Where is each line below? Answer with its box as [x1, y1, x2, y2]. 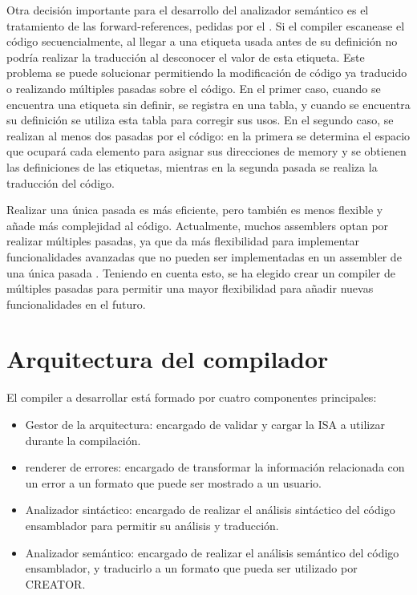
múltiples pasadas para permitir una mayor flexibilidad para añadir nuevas [6, 280, 374, 297]
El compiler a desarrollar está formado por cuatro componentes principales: [6, 389, 377, 406]
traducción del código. [6, 174, 115, 191]
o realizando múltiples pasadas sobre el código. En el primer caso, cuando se [6, 79, 381, 96]
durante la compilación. [25, 431, 141, 448]
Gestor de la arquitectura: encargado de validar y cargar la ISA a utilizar [25, 416, 385, 432]
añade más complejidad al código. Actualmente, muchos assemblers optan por [6, 217, 389, 233]
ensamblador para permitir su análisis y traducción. [25, 516, 279, 533]
